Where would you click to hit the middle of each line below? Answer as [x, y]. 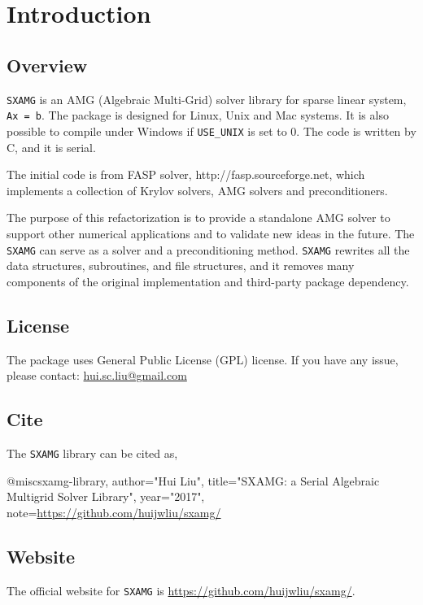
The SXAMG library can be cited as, [92, 453]
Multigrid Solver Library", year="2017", [106, 496]
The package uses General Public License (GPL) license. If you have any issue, [203, 359]
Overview [47, 65]
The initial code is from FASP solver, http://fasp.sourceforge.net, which [186, 174]
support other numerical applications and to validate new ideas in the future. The [211, 233]
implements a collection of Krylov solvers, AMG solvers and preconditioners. [197, 190]
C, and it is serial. [51, 147]
